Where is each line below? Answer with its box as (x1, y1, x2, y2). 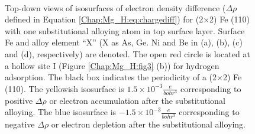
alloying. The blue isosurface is (5, 106, 117, 118)
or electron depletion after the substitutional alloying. (51, 117, 246, 130)
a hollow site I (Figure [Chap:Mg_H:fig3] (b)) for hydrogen (5, 59, 220, 71)
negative (5, 117, 35, 130)
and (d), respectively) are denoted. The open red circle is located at (5, 47, 250, 60)
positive (5, 94, 33, 106)
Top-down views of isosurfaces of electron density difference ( (5, 1, 226, 14)
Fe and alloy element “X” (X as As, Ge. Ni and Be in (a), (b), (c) (5, 36, 243, 48)
